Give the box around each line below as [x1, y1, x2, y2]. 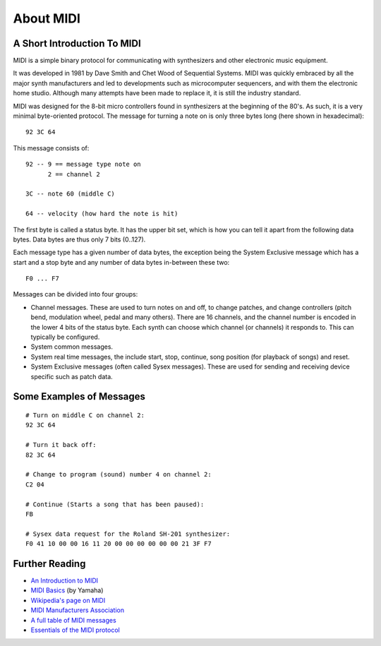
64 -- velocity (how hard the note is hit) [25, 210, 179, 218]
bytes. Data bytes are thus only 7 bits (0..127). [13, 235, 146, 244]
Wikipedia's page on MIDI [30, 596, 106, 604]
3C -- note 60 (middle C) [25, 190, 116, 198]
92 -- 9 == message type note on [25, 160, 141, 169]
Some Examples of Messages [13, 390, 146, 402]
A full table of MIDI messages [30, 616, 116, 624]
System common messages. [30, 342, 113, 351]
